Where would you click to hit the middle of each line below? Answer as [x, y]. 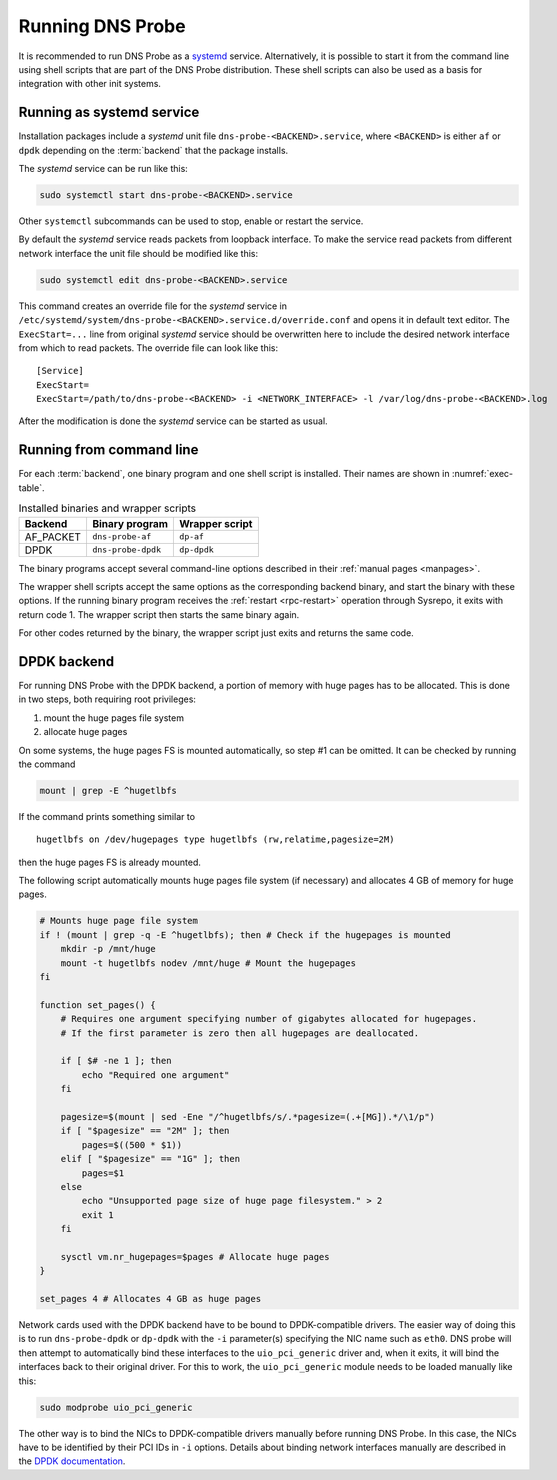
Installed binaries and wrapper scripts [107, 508]
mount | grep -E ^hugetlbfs [108, 790]
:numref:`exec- [482, 474]
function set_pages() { [98, 1004]
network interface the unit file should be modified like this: [138, 253]
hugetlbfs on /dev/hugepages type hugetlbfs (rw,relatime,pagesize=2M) [215, 839]
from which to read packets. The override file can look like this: [148, 347]
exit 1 [97, 1214]
